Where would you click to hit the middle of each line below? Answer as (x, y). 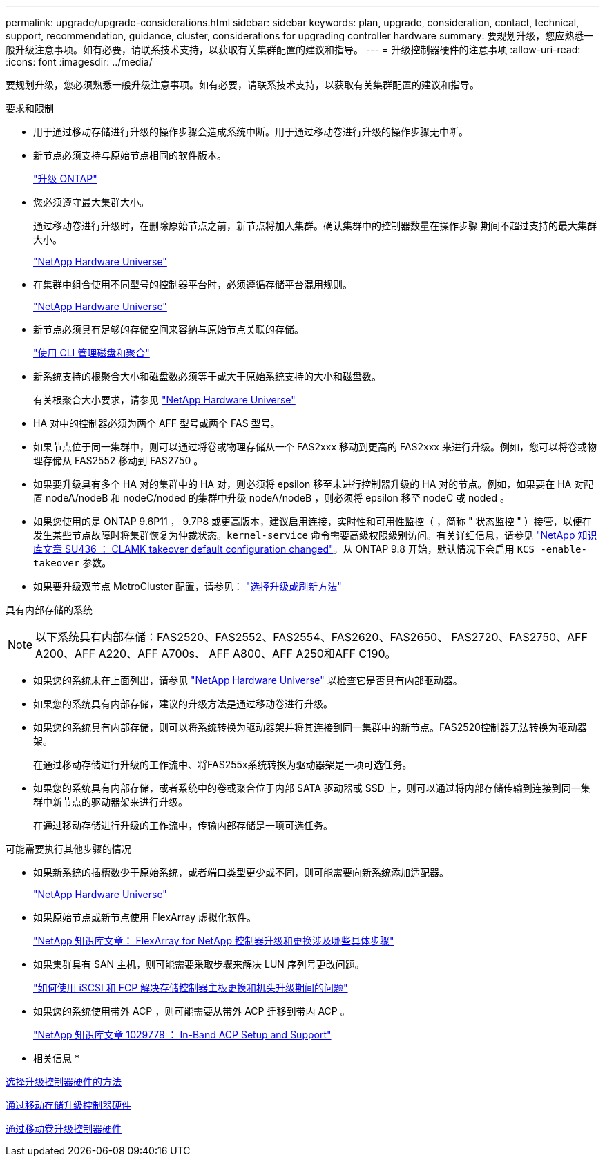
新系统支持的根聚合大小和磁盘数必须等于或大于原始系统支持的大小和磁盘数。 (207, 376)
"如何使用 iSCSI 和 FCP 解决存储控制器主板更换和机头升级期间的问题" (191, 988)
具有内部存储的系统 (49, 610)
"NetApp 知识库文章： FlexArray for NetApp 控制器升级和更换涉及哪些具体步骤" (214, 941)
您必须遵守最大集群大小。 (91, 202)
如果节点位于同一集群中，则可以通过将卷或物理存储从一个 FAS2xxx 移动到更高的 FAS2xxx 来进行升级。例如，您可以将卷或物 (315, 447)
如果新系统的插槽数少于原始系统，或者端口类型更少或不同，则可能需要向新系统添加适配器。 (241, 872)
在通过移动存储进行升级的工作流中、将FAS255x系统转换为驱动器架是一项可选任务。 (223, 764)
